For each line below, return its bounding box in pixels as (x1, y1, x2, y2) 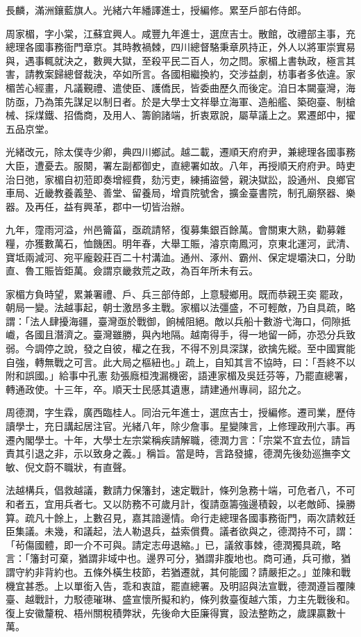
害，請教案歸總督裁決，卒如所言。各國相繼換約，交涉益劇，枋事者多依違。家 (6, 67, 355, 81)
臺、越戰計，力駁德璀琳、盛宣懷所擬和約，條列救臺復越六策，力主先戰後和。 (6, 592, 355, 606)
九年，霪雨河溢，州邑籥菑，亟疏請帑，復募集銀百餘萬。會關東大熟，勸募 (6, 222, 336, 237)
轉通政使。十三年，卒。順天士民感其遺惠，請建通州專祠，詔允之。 (6, 381, 307, 396)
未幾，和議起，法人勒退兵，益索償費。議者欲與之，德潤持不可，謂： (44, 524, 355, 538)
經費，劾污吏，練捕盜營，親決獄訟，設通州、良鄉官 (121, 172, 355, 186)
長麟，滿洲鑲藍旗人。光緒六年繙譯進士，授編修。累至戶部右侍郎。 (6, 3, 307, 17)
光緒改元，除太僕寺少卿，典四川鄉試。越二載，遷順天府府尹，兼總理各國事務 (6, 144, 355, 159)
